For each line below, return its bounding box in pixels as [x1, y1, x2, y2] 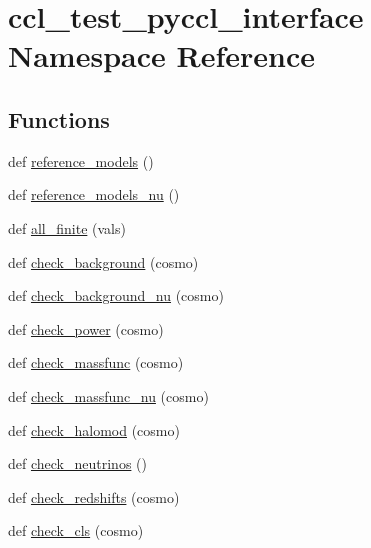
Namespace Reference [8, 35, 315, 76]
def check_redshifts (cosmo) [8, 486, 180, 507]
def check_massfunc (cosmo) [8, 352, 184, 373]
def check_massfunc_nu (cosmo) [8, 385, 209, 406]
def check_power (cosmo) [8, 318, 164, 339]
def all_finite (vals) [8, 217, 126, 238]
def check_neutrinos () [8, 453, 147, 474]
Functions [8, 103, 110, 134]
